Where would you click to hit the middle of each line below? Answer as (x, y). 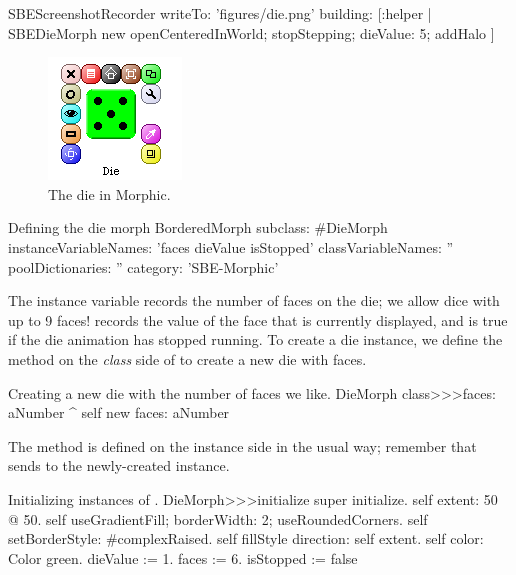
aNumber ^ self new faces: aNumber (119, 412)
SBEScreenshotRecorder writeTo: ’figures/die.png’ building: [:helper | (220, 13)
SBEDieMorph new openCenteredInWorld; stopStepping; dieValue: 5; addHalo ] (251, 32)
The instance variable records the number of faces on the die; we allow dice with (254, 300)
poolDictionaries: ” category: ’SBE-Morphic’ (143, 266)
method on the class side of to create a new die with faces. (187, 358)
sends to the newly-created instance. (119, 465)
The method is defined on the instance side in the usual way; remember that (242, 445)
